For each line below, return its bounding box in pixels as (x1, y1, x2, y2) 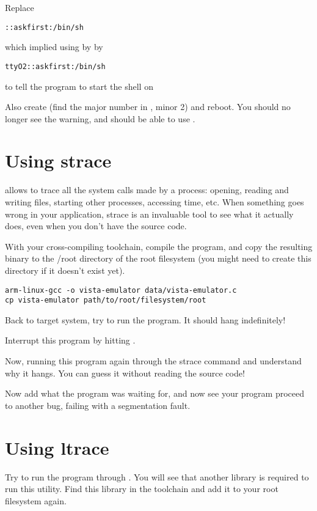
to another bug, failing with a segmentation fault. (5, 399, 191, 411)
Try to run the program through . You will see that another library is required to (5, 470, 309, 483)
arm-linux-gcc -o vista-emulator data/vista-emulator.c (5, 285, 237, 295)
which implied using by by (5, 40, 103, 53)
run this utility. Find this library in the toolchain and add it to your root (5, 482, 279, 495)
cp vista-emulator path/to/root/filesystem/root (5, 296, 206, 305)
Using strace (5, 148, 112, 173)
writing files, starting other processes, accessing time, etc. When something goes (5, 196, 304, 208)
